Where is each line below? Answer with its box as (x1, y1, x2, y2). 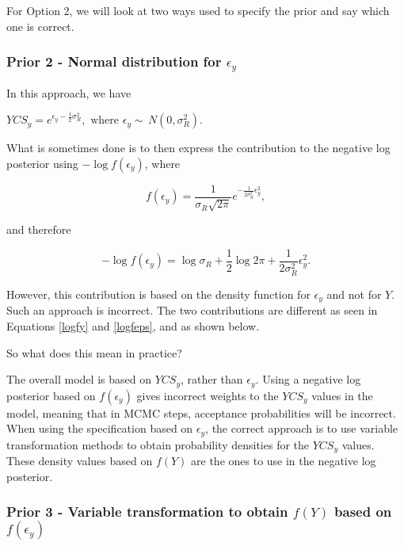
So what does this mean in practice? (6, 344, 182, 361)
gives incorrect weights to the (136, 387, 279, 403)
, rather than (180, 371, 243, 388)
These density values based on (6, 452, 153, 469)
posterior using (6, 155, 78, 171)
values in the (311, 387, 373, 403)
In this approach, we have (6, 84, 131, 101)
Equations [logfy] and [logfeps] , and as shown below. (6, 317, 260, 334)
